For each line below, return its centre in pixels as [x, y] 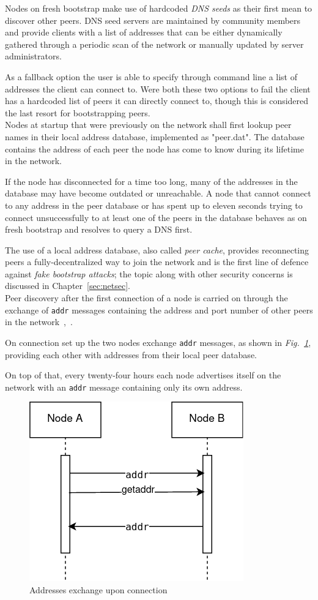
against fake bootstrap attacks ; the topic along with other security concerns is [149, 273]
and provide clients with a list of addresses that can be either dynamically [144, 32]
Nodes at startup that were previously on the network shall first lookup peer [148, 125]
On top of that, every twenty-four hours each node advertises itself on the [143, 375]
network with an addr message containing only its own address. [124, 387]
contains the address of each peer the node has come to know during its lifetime [154, 148]
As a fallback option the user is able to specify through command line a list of [151, 76]
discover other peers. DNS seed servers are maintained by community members [153, 20]
